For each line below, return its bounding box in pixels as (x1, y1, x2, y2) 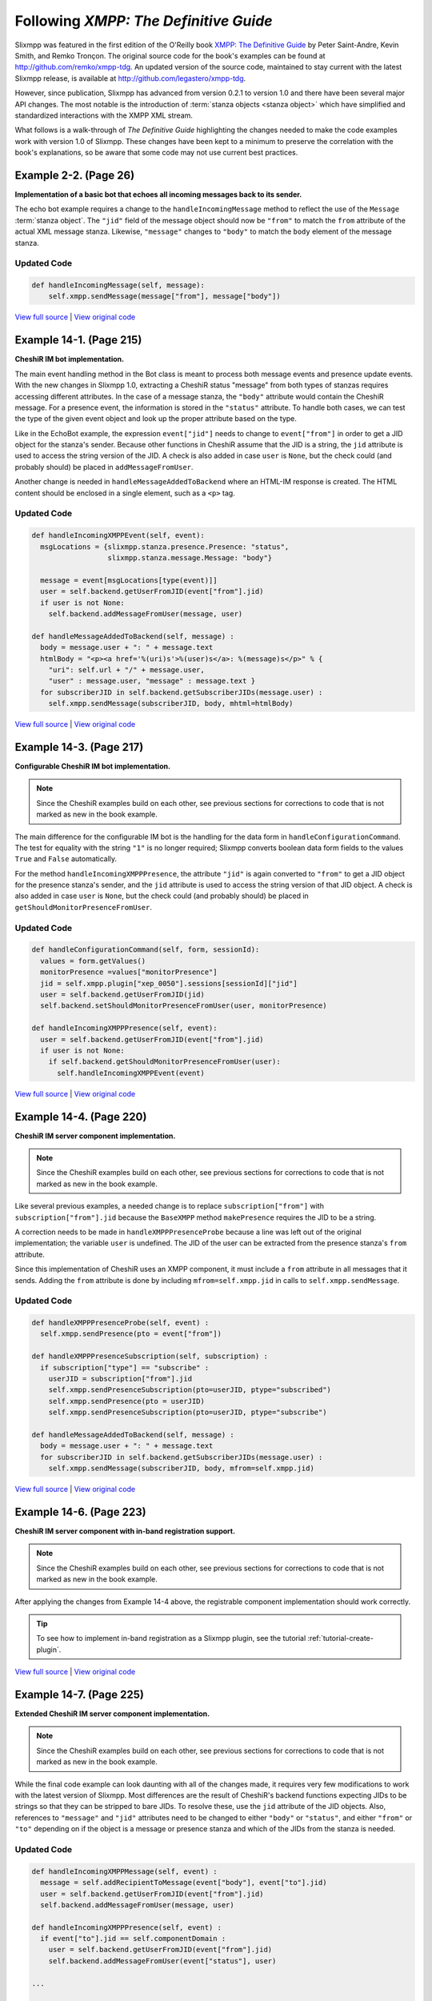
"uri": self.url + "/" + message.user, (48, 665, 206, 674)
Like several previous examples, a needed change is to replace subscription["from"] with (14, 1201, 324, 1211)
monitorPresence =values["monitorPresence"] (40, 968, 218, 976)
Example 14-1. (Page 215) (14, 333, 142, 347)
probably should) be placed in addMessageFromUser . (14, 462, 194, 471)
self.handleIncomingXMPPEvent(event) (57, 1069, 206, 1077)
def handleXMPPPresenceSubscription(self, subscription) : (31, 1352, 268, 1361)
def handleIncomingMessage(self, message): (31, 281, 206, 290)
